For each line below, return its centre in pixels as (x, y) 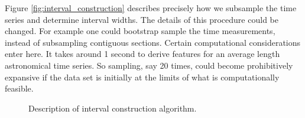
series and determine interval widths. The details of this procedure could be (142, 19)
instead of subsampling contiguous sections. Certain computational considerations (153, 42)
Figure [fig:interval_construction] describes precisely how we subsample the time (151, 8)
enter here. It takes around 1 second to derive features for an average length (142, 54)
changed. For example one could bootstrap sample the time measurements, (140, 31)
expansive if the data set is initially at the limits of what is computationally (142, 77)
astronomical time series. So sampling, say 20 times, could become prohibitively (149, 65)
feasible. (19, 88)
